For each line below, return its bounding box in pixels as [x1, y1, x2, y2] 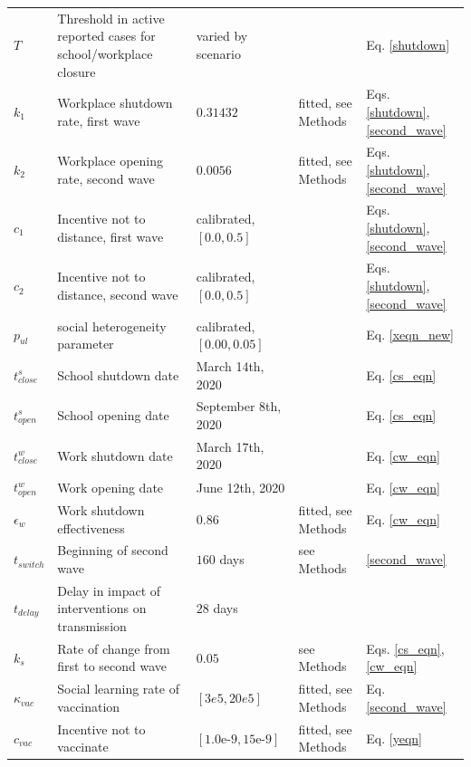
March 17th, [196, 436, 264, 455]
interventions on [57, 599, 147, 618]
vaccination [57, 696, 120, 715]
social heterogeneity [57, 316, 167, 335]
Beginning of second [57, 541, 168, 560]
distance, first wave [57, 226, 164, 245]
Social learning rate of [57, 679, 179, 698]
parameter [57, 334, 114, 353]
